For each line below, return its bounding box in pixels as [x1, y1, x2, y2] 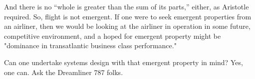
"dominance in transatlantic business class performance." [4, 40, 177, 51]
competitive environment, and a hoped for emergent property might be [4, 30, 221, 41]
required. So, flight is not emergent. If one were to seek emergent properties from [4, 11, 252, 21]
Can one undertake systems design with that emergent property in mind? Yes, [4, 57, 243, 67]
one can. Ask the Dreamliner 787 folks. [4, 67, 123, 77]
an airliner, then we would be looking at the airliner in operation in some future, [4, 21, 251, 31]
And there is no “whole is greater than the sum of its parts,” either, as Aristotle [4, 1, 249, 11]
